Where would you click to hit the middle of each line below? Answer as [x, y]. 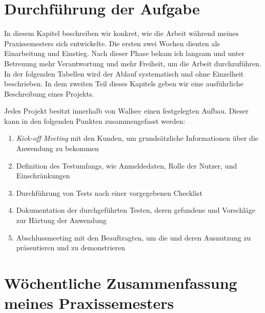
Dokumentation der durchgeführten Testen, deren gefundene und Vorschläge [136, 210]
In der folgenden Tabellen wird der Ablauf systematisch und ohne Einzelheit [124, 73]
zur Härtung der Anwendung [61, 220]
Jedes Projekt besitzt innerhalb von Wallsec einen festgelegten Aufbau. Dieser [126, 111]
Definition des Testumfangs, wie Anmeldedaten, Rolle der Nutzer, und [127, 165]
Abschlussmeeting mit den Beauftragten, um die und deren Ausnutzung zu [134, 237]
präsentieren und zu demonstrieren [71, 247]
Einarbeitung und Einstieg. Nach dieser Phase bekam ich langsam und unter [124, 53]
